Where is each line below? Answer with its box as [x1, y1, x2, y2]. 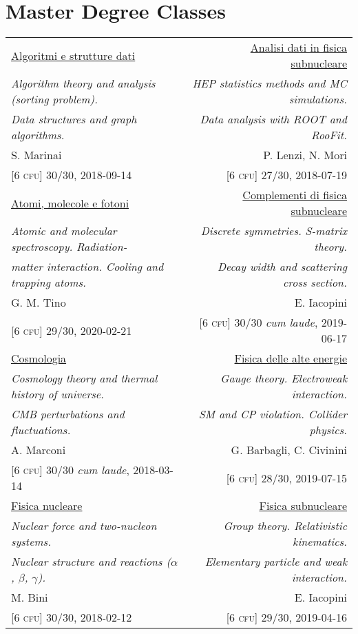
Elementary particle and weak [204, 553, 347, 570]
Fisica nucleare [11, 498, 83, 514]
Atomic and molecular [11, 223, 117, 239]
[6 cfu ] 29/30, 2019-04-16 [226, 609, 347, 626]
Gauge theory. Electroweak [220, 370, 347, 387]
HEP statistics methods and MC [192, 75, 347, 92]
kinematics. [293, 533, 347, 550]
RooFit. [311, 127, 347, 143]
